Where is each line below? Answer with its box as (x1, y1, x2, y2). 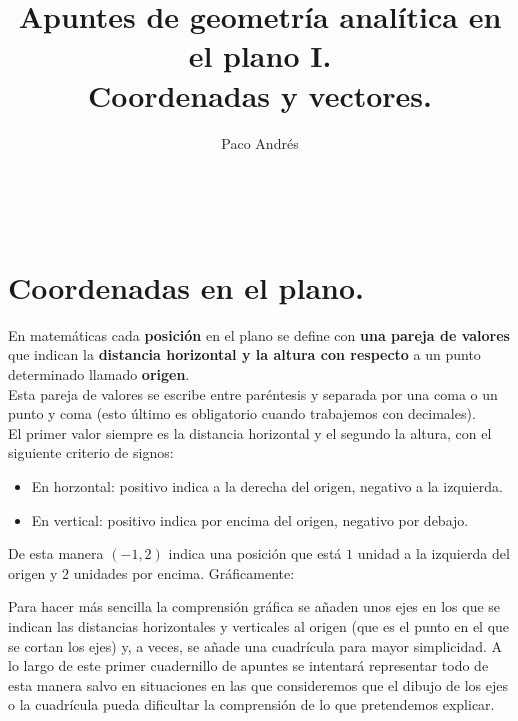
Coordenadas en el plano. (8, 266, 364, 307)
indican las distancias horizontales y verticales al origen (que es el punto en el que (8, 615, 510, 636)
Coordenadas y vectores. (88, 74, 432, 115)
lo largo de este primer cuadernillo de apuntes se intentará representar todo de (8, 655, 489, 676)
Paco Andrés (221, 132, 299, 153)
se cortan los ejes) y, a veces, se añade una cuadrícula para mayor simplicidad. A (8, 635, 503, 656)
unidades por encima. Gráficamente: (73, 562, 295, 583)
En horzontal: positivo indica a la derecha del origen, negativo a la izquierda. (31, 475, 503, 496)
